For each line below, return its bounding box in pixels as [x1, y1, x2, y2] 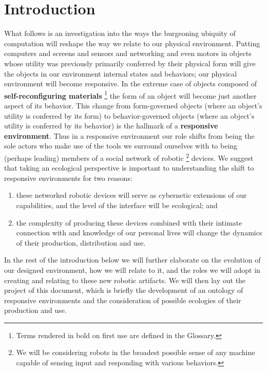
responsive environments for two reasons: [4, 172, 132, 183]
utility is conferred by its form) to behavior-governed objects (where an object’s [4, 110, 255, 121]
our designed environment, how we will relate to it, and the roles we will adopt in [4, 264, 260, 275]
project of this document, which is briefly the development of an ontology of [4, 285, 243, 295]
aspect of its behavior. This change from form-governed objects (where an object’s [4, 100, 262, 110]
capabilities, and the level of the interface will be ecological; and [16, 199, 218, 210]
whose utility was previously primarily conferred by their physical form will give [4, 58, 256, 68]
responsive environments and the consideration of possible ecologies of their [4, 294, 241, 305]
